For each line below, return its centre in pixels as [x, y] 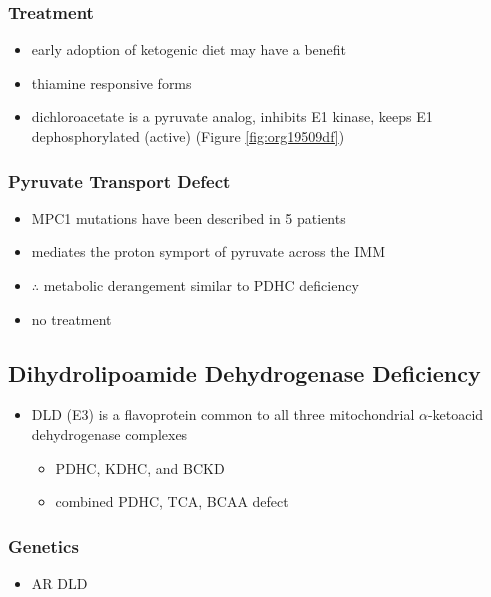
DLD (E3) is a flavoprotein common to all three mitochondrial [223, 414]
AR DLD [59, 582]
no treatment [71, 318]
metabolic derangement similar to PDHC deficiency [201, 285]
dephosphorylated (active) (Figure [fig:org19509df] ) [188, 136]
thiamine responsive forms [111, 82]
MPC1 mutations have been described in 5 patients [188, 217]
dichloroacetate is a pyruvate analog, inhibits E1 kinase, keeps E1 [232, 116]
